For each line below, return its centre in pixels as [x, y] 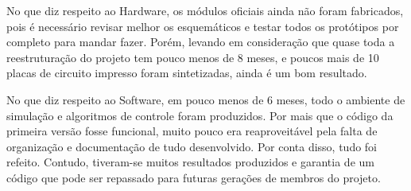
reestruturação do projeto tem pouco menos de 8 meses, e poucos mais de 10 [193, 57]
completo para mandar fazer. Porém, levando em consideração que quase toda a [201, 42]
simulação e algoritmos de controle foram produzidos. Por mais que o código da [200, 115]
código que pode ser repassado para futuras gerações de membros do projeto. [194, 177]
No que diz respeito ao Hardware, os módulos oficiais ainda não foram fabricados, [205, 10]
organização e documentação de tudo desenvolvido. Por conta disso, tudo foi [192, 146]
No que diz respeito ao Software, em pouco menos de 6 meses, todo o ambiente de [206, 99]
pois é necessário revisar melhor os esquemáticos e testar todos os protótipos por [203, 26]
